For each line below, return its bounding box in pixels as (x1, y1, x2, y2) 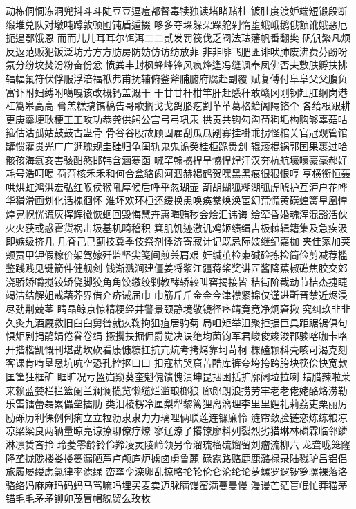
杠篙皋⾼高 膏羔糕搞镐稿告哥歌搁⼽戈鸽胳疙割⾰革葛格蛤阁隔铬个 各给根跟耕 (6, 98, 351, 113)
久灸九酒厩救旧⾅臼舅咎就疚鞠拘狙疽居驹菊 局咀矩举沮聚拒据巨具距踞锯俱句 (6, 315, 348, 329)
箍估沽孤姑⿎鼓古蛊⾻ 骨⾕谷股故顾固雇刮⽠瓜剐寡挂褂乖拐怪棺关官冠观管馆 (6, 125, 348, 140)
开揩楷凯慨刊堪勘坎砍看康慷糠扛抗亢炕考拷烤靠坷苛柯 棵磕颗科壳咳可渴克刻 (6, 342, 348, 356)
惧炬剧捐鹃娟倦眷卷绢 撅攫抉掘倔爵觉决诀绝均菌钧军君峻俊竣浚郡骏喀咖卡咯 (6, 328, 348, 343)
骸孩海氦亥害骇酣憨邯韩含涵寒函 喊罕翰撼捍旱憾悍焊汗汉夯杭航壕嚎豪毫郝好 (6, 152, 348, 167)
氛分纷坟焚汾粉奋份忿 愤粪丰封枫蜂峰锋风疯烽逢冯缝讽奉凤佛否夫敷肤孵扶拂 (6, 57, 348, 72)
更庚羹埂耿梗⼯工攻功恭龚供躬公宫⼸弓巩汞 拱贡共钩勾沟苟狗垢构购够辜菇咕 (6, 111, 348, 126)
